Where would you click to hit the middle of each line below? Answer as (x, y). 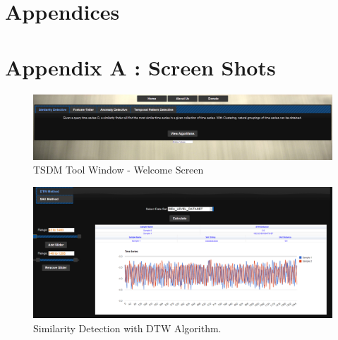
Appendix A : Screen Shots (140, 67)
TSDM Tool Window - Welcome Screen (119, 170)
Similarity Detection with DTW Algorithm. (127, 328)
